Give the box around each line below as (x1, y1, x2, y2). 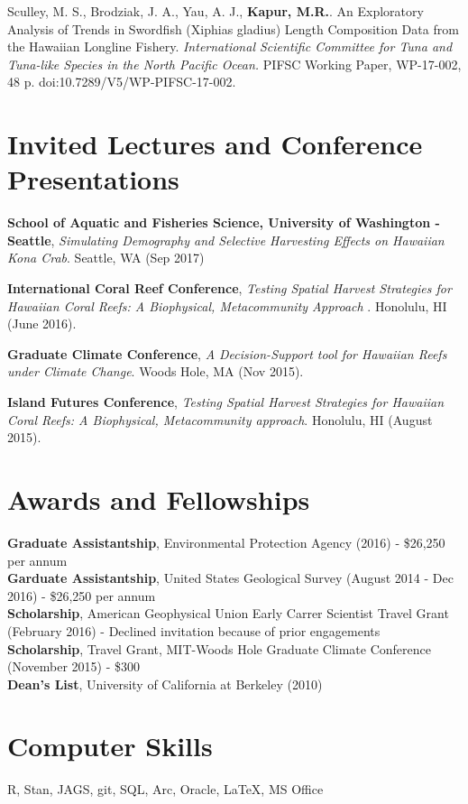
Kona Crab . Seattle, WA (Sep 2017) (7, 248, 205, 267)
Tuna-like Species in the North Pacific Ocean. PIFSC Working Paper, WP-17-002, (7, 54, 462, 73)
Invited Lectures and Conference (7, 125, 423, 162)
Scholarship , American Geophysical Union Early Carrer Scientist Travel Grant (7, 604, 449, 623)
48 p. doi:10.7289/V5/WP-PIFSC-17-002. (7, 72, 236, 91)
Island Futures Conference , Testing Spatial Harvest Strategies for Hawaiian (7, 393, 445, 411)
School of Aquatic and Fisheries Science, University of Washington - (7, 213, 440, 232)
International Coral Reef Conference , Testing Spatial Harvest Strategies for (7, 279, 452, 298)
